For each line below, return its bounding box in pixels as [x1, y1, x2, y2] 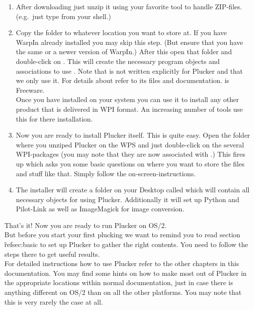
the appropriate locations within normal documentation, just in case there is [4, 277, 233, 288]
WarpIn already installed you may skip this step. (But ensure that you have [16, 37, 243, 47]
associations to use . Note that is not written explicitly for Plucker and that [16, 65, 243, 76]
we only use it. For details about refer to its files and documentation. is [16, 75, 230, 85]
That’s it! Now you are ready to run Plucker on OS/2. [4, 220, 167, 230]
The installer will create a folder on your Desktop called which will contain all [16, 185, 250, 195]
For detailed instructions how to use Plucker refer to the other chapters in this [4, 258, 239, 269]
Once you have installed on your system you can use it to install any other [16, 94, 239, 104]
